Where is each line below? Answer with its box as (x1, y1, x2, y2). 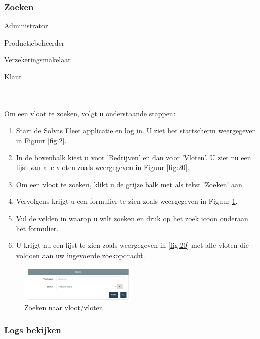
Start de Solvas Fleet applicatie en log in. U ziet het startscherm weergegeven (16, 125, 256, 136)
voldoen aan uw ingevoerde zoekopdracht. (16, 249, 145, 260)
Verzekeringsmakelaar (4, 54, 71, 65)
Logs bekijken (4, 323, 61, 336)
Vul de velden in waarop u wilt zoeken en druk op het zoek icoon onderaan (16, 213, 248, 223)
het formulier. (16, 223, 59, 233)
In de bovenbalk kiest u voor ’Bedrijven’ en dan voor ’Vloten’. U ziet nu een (16, 152, 251, 162)
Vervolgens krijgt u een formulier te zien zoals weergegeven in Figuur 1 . (16, 196, 238, 206)
